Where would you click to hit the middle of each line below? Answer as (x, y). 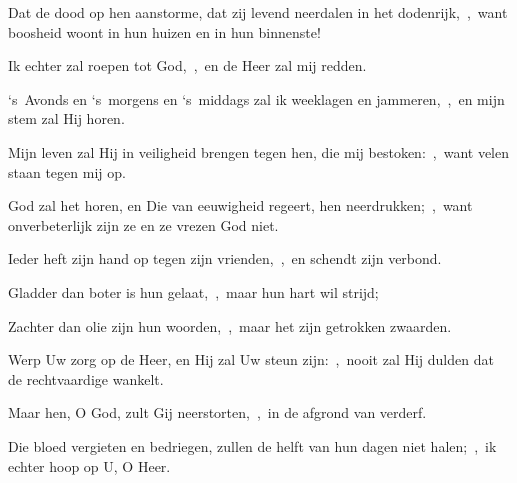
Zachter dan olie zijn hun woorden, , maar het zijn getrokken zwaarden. (230, 325)
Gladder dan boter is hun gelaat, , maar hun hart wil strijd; (193, 291)
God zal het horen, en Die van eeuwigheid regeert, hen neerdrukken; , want (240, 205)
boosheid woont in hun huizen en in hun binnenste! (164, 31)
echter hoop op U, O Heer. (89, 465)
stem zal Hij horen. (66, 118)
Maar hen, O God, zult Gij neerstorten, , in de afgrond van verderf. (217, 412)
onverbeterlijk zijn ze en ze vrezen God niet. (143, 224)
